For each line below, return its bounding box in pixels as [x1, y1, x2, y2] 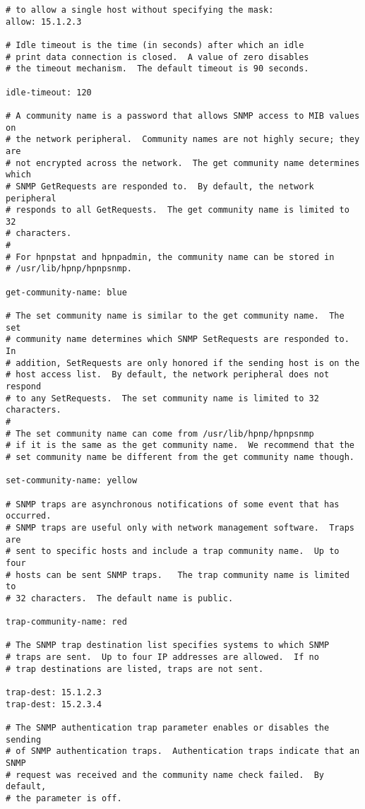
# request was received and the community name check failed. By [6, 769, 325, 780]
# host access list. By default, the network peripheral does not [6, 370, 330, 380]
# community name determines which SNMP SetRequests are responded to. [6, 334, 349, 345]
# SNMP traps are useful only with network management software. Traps [6, 522, 354, 533]
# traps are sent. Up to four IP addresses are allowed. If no [6, 652, 319, 663]
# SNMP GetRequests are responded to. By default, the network [6, 181, 314, 191]
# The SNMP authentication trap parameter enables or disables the [6, 723, 330, 733]
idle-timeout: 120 [6, 87, 92, 98]
